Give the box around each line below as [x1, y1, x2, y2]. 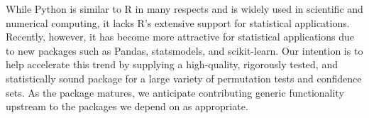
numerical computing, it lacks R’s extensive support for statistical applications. [6, 15, 350, 30]
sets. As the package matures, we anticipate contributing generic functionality [6, 85, 344, 100]
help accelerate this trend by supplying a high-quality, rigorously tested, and [6, 57, 338, 72]
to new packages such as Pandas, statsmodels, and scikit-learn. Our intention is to [6, 43, 363, 58]
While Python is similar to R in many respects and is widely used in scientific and [6, 1, 363, 16]
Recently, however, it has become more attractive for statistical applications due [6, 29, 355, 44]
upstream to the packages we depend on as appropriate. [6, 99, 248, 114]
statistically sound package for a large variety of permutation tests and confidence [6, 70, 362, 85]
